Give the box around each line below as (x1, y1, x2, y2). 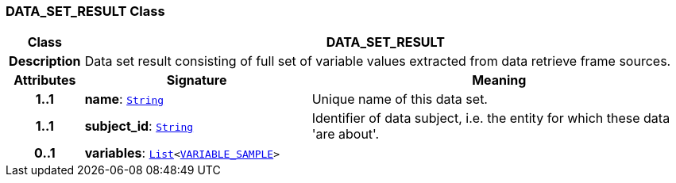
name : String (84, 91, 164, 108)
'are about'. (311, 126, 380, 143)
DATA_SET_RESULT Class (6, 3, 165, 19)
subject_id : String (84, 118, 194, 135)
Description (9, 53, 81, 70)
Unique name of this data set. (311, 91, 488, 108)
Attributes (14, 72, 76, 89)
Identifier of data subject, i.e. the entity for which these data (311, 110, 670, 127)
